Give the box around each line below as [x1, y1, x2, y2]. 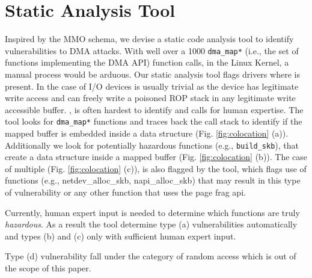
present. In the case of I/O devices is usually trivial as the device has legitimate [5, 79, 299, 92]
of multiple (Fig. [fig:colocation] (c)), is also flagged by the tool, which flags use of [5, 162, 307, 175]
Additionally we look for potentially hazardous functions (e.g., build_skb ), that [5, 138, 299, 151]
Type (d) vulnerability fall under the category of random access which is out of [5, 250, 296, 262]
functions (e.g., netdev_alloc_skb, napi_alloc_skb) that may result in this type [5, 174, 301, 187]
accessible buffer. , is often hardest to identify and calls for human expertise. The [5, 103, 304, 116]
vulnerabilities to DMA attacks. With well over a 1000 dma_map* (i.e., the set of [5, 44, 299, 57]
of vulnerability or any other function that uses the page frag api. [5, 186, 246, 199]
